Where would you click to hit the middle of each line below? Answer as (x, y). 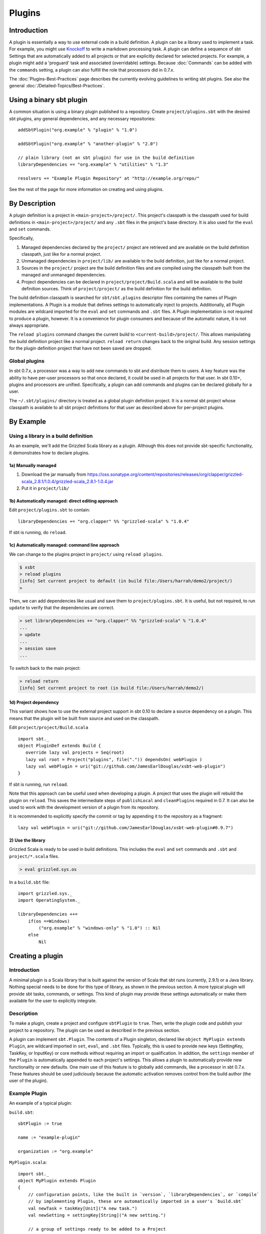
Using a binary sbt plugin (48, 100)
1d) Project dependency (34, 702)
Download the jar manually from (54, 474)
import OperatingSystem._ (49, 900)
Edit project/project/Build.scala (49, 728)
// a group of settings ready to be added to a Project (97, 1229)
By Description (33, 204)
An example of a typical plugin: (41, 1103)
